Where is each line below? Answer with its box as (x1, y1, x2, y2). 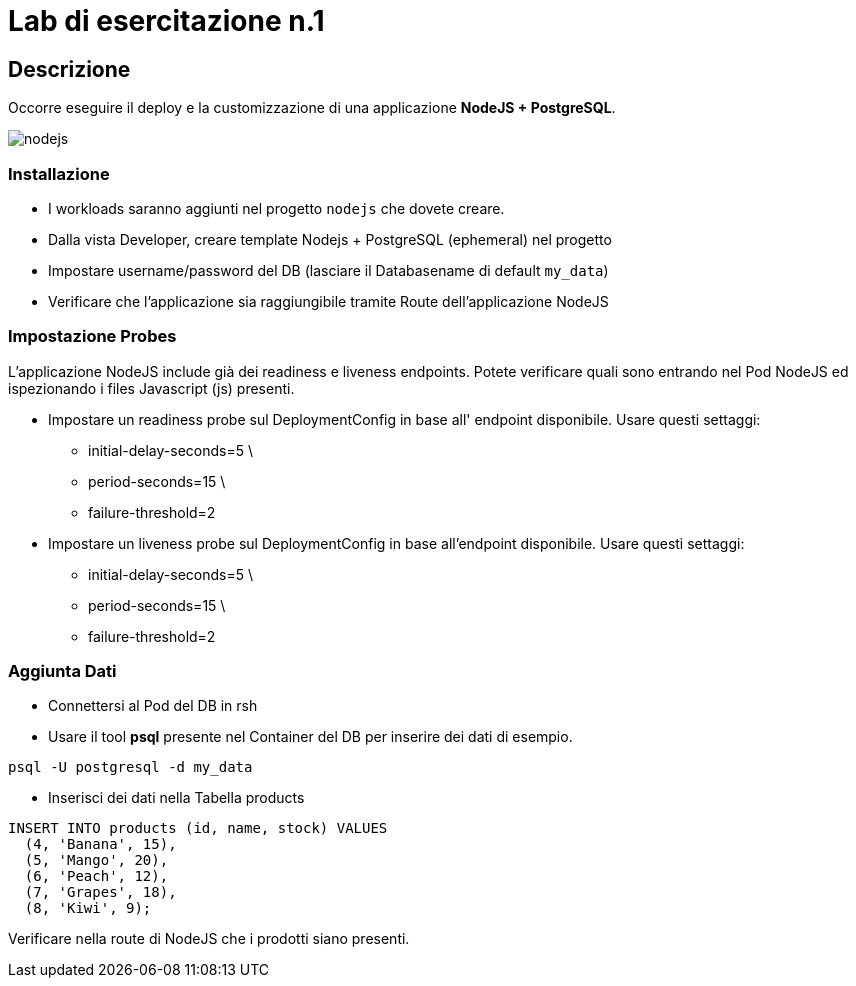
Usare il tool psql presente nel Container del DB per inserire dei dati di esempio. (48, 728, 573, 746)
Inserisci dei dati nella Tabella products (48, 789, 305, 807)
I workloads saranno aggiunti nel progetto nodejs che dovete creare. (48, 199, 505, 217)
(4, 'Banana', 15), (24, 836, 177, 853)
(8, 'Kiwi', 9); (24, 900, 152, 917)
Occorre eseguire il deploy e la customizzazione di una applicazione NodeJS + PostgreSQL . (8, 99, 616, 117)
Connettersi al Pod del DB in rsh (48, 697, 258, 715)
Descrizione (8, 56, 131, 82)
